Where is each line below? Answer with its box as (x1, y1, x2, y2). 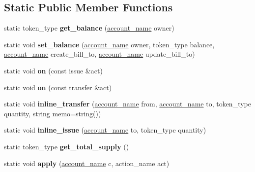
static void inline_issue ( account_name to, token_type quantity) (4, 125, 206, 135)
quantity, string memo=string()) (4, 108, 101, 118)
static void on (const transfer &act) (4, 82, 112, 92)
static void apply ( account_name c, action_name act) (4, 158, 170, 168)
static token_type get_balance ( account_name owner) (4, 23, 174, 33)
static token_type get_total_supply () (4, 141, 129, 151)
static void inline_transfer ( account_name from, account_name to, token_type (4, 99, 251, 109)
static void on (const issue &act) (4, 65, 103, 75)
